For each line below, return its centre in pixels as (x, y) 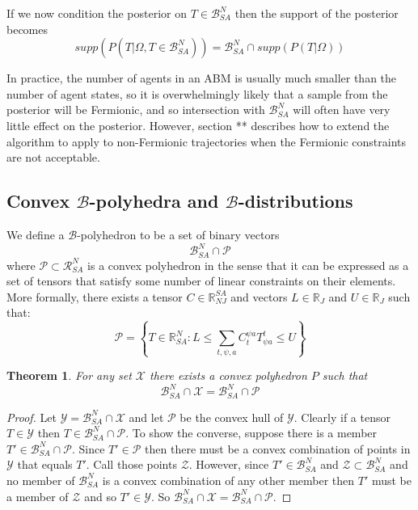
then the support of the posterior (317, 13)
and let (146, 417)
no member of (41, 480)
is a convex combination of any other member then (228, 480)
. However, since (229, 464)
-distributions (296, 201)
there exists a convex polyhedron (228, 375)
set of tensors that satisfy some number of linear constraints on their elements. (201, 281)
